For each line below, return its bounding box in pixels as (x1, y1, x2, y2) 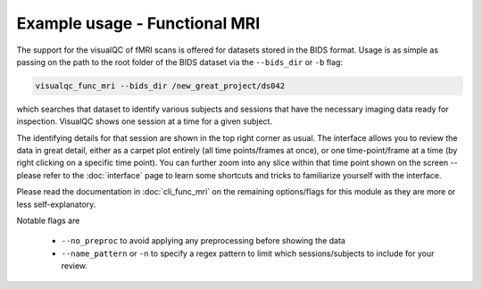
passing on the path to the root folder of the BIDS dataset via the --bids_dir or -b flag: (16, 56, 344, 67)
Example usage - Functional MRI (16, 13, 261, 33)
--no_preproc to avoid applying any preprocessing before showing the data (61, 235, 345, 246)
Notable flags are (16, 215, 80, 227)
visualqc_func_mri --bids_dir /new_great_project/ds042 (35, 80, 286, 91)
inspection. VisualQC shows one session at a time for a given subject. (16, 116, 272, 127)
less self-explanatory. (16, 199, 96, 210)
